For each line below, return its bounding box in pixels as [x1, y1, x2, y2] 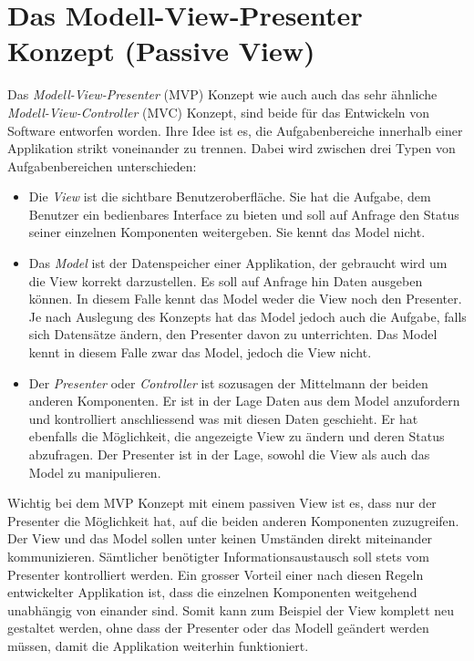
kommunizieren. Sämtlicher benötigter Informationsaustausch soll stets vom [7, 546, 429, 565]
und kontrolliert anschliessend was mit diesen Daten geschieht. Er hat [28, 408, 418, 428]
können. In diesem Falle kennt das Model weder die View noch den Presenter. [28, 289, 462, 308]
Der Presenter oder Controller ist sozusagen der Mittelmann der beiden [28, 373, 428, 392]
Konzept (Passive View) [7, 32, 315, 69]
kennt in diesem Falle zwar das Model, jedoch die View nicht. [28, 343, 372, 362]
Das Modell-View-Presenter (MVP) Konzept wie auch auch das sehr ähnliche [7, 85, 438, 104]
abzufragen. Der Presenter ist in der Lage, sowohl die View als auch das [28, 445, 430, 463]
